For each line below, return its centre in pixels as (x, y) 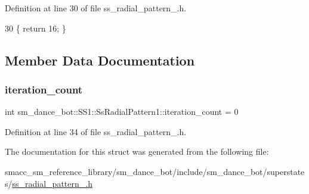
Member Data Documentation (100, 60)
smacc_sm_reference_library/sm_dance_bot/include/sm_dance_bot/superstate (155, 171)
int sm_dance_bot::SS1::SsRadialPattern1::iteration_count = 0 (122, 112)
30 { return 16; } (35, 28)
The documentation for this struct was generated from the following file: (137, 151)
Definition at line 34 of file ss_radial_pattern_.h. (96, 131)
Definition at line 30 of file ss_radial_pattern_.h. (96, 8)
